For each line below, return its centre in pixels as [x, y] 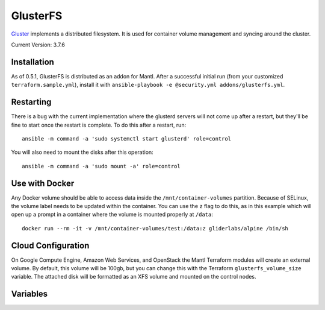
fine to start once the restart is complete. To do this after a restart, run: [99, 125]
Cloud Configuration [50, 245]
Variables [29, 294]
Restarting [31, 102]
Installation [32, 62]
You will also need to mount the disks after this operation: [82, 152]
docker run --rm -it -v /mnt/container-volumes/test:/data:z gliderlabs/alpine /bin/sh [155, 228]
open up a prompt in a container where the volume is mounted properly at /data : [112, 215]
